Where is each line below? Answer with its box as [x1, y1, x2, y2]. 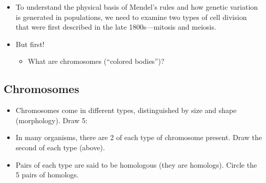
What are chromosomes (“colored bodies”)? [28, 56, 165, 66]
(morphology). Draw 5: [15, 115, 88, 125]
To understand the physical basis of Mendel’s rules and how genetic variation [15, 2, 258, 12]
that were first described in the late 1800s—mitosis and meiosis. [15, 21, 216, 32]
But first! [15, 38, 45, 49]
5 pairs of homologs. [15, 169, 79, 180]
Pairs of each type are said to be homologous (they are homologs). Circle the [15, 159, 257, 170]
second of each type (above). [15, 142, 105, 152]
